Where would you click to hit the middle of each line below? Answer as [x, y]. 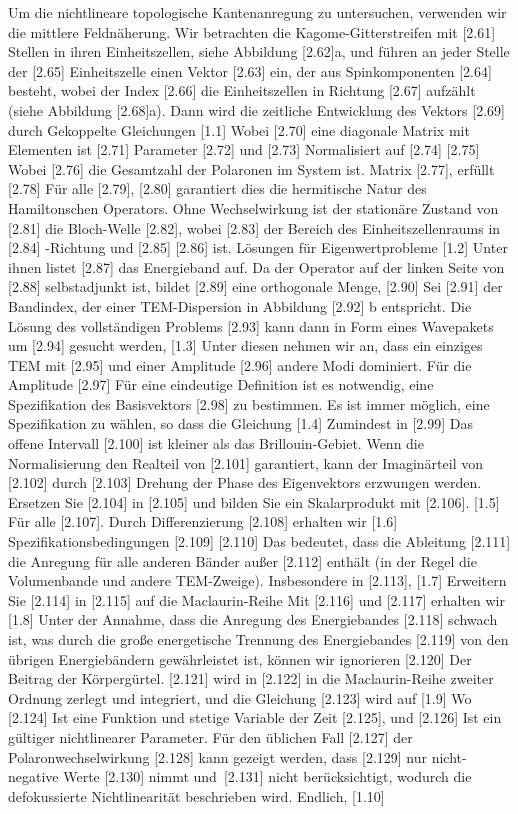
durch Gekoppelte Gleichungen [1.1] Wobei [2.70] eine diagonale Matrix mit [239, 129]
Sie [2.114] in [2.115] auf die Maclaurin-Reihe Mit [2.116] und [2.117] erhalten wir [256, 599]
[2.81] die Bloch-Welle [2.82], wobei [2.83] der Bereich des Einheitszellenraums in [254, 227]
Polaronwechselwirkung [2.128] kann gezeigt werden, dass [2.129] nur [218, 756]
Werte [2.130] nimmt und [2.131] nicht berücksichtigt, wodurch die [267, 776]
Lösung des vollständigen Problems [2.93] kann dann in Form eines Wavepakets [251, 325]
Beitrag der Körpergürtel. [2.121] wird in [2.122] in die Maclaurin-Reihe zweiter [251, 678]
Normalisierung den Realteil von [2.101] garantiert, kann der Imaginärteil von [245, 462]
